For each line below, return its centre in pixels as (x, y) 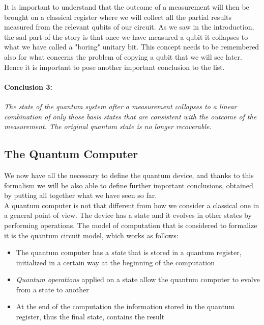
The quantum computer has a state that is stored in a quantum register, (129, 252)
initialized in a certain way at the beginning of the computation (115, 262)
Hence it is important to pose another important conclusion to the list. (114, 67)
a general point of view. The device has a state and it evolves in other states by (128, 215)
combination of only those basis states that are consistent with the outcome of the (130, 116)
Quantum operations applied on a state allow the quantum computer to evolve (138, 279)
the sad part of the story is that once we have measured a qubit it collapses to (126, 36)
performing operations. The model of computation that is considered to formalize (131, 225)
